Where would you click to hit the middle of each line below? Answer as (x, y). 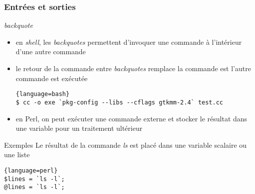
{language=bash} (43, 94)
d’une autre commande (51, 51)
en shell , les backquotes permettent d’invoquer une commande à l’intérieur (129, 42)
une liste (17, 154)
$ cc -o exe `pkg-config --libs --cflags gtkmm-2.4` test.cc (120, 102)
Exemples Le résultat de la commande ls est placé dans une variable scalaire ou (126, 145)
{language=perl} (31, 170)
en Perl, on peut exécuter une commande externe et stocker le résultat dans (131, 118)
